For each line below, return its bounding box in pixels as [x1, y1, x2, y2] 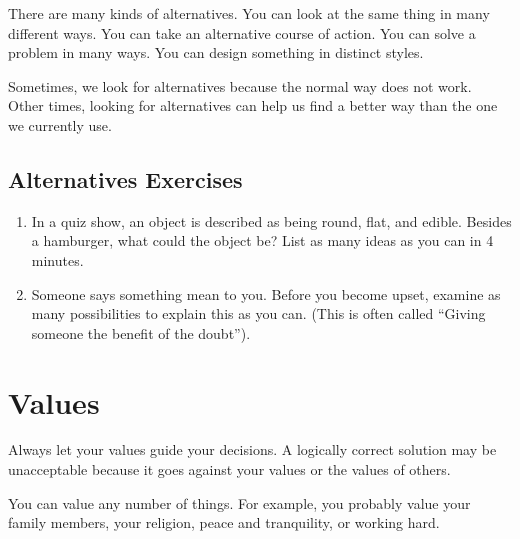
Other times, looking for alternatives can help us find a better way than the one [8, 95, 498, 116]
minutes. [31, 249, 84, 270]
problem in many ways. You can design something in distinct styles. [8, 42, 424, 63]
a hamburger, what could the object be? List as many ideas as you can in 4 [31, 230, 494, 251]
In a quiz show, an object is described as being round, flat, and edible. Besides [31, 210, 512, 231]
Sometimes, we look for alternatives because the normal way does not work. [8, 75, 472, 96]
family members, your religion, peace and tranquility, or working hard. [8, 512, 440, 533]
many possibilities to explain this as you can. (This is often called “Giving [31, 303, 486, 324]
